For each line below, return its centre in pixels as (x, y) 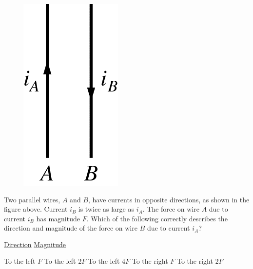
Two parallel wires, (32, 199)
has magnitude (58, 218)
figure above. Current (36, 209)
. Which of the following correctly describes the (157, 218)
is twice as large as (106, 209)
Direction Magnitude (35, 244)
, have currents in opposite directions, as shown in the (169, 199)
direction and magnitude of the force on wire (71, 228)
